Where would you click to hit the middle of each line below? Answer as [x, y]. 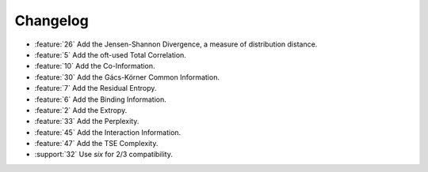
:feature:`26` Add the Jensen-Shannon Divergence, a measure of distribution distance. [176, 44]
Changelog [52, 21]
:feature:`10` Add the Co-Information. [95, 66]
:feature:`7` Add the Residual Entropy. [96, 88]
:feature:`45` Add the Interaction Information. [108, 132]
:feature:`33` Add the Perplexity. [87, 122]
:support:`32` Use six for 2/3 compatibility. [104, 155]
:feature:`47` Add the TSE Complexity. [96, 144]
